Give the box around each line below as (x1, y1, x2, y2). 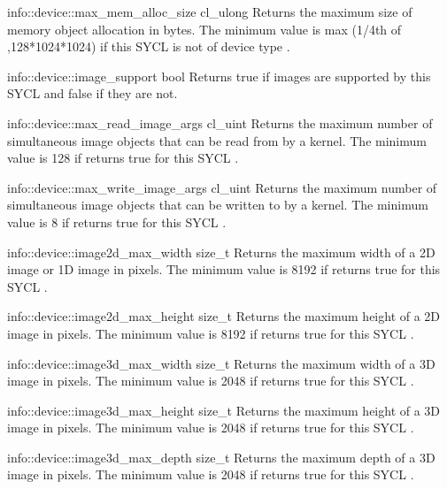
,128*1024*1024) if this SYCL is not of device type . (7, 37, 290, 56)
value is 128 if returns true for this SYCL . (7, 149, 239, 167)
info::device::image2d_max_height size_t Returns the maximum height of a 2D (7, 307, 441, 325)
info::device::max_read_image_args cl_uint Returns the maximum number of (7, 113, 433, 132)
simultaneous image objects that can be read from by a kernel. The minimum (7, 131, 427, 149)
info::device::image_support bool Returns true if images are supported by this (7, 66, 431, 85)
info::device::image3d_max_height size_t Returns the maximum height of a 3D (7, 401, 441, 419)
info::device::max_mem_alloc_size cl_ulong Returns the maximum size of (7, 3, 412, 20)
